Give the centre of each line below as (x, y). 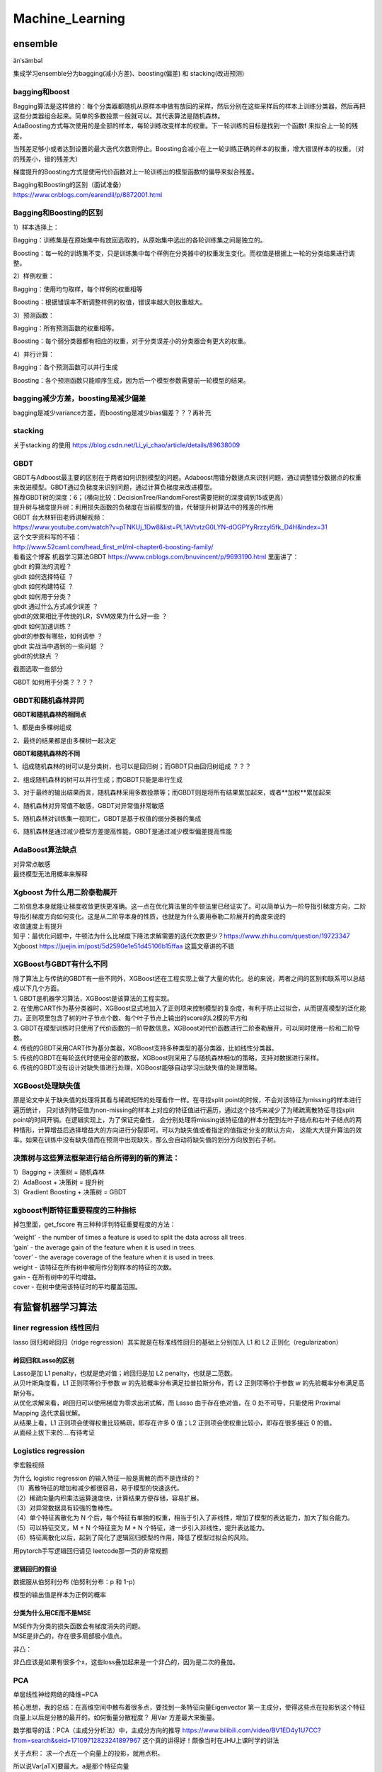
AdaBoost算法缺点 (45, 850)
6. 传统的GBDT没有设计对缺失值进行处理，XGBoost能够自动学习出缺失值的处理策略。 (137, 1067)
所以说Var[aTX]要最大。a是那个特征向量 (71, 1766)
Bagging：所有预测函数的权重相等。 (65, 328)
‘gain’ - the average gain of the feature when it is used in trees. (104, 1247)
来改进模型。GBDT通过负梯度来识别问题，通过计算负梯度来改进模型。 (115, 487)
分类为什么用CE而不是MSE (52, 1613)
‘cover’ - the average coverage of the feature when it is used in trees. (114, 1257)
